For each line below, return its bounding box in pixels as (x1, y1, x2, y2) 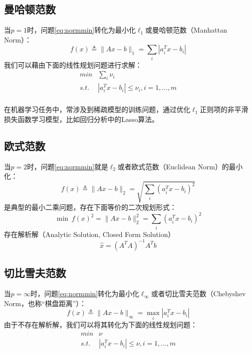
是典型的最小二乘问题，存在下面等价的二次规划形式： (4, 202, 177, 212)
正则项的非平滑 (200, 104, 249, 115)
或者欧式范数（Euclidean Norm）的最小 (117, 161, 243, 171)
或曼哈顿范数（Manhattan (145, 25, 227, 35)
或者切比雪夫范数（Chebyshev (151, 288, 246, 299)
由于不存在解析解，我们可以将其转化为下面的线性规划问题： (4, 319, 197, 330)
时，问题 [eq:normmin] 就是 (27, 161, 108, 171)
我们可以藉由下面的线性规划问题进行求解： (4, 59, 142, 70)
